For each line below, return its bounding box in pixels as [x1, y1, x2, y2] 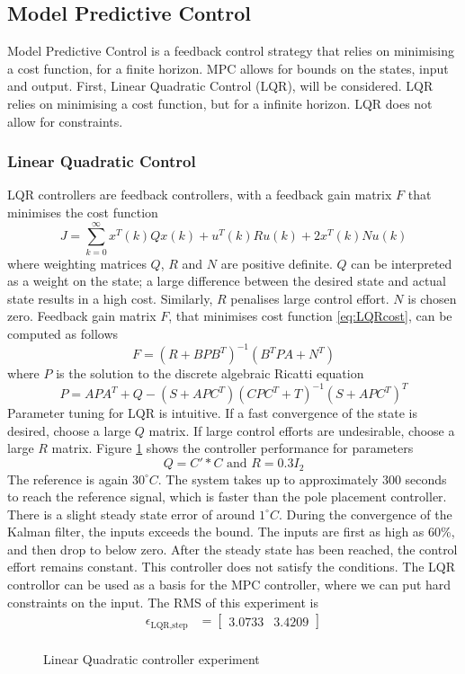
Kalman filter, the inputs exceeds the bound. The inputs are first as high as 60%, [7, 522, 455, 541]
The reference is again [7, 469, 129, 488]
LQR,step [150, 620, 188, 630]
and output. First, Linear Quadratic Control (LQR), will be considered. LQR [7, 76, 434, 95]
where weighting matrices [7, 253, 147, 272]
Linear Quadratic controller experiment [43, 649, 260, 668]
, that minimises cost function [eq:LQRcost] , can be [168, 306, 452, 325]
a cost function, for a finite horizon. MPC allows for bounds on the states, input [7, 58, 449, 77]
